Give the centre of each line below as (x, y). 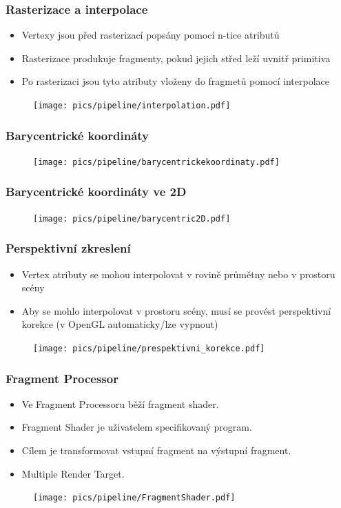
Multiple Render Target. (73, 473)
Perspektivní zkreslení (68, 248)
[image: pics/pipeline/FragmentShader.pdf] (134, 498)
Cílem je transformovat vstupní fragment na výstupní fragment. (156, 450)
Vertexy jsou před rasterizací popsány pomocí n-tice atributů (151, 35)
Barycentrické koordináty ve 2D (96, 192)
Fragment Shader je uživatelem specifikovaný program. (137, 427)
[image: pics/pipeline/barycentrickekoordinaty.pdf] (156, 162)
